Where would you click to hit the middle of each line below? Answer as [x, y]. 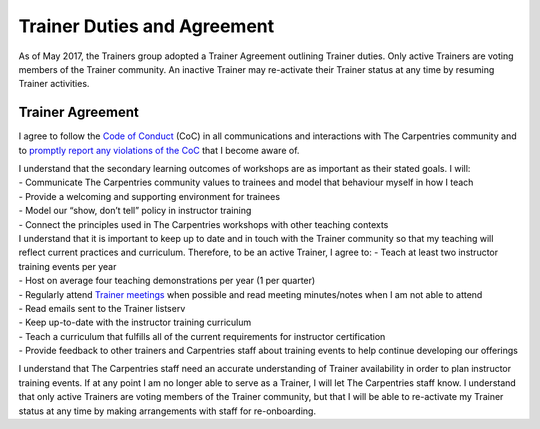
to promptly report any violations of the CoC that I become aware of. [159, 150]
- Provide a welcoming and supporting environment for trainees [149, 196]
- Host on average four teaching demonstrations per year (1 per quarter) [167, 281]
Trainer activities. [54, 84]
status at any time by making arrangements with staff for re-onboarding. [167, 411]
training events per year [67, 266]
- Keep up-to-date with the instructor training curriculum [135, 322]
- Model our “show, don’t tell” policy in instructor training [135, 211]
